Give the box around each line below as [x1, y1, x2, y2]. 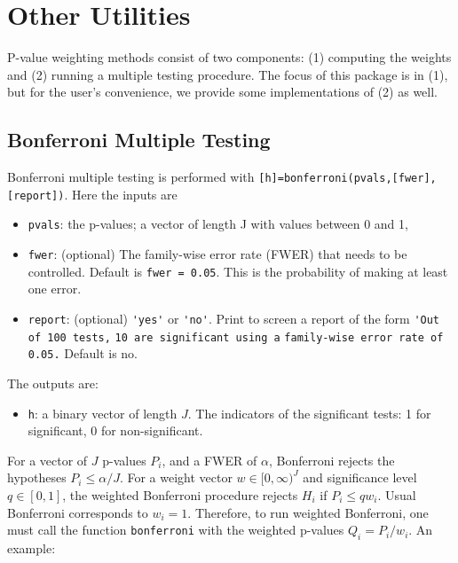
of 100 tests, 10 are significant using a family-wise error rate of [28, 331, 444, 344]
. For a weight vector [119, 468, 233, 487]
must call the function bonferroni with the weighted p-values [7, 520, 344, 539]
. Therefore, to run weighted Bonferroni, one [187, 503, 429, 521]
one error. [28, 279, 82, 298]
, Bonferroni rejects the [268, 450, 395, 469]
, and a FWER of [162, 450, 257, 469]
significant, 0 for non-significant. [28, 421, 203, 440]
